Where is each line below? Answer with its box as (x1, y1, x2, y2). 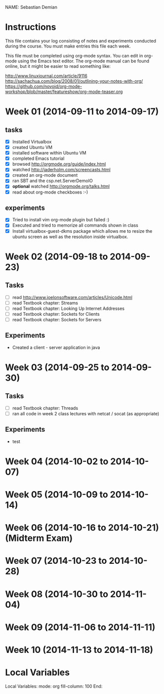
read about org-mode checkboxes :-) (12, 189, 88, 195)
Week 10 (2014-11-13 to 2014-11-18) (5, 644, 154, 655)
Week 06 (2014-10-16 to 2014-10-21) (5, 522, 159, 534)
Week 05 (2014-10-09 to (5, 489, 108, 500)
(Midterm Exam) (5, 533, 73, 544)
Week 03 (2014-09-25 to (5, 361, 110, 373)
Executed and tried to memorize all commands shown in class (12, 222, 138, 228)
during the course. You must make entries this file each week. (5, 43, 131, 49)
